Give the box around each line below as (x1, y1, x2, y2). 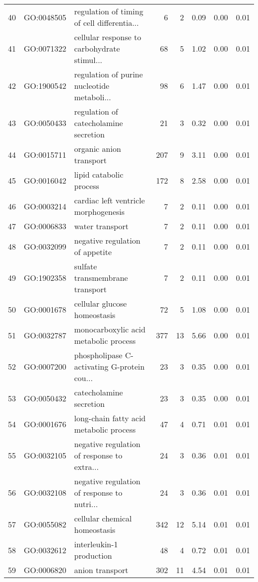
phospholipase (74, 349, 123, 361)
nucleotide (74, 80, 110, 91)
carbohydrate (74, 43, 120, 54)
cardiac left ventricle (74, 194, 145, 206)
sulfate (74, 260, 97, 272)
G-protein (111, 361, 145, 372)
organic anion (74, 143, 121, 154)
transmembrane (74, 272, 128, 283)
